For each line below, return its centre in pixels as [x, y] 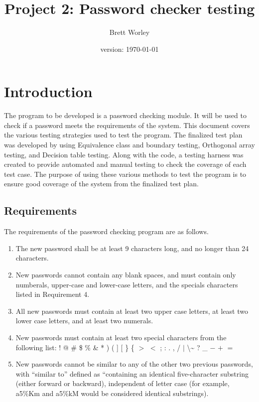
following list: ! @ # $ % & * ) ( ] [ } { [75, 347]
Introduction [48, 91]
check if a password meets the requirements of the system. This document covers [127, 125]
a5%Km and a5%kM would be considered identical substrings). [112, 393]
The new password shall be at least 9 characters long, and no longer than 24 [132, 248]
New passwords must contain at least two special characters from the [121, 337]
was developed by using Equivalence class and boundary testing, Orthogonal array [129, 145]
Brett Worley [129, 32]
